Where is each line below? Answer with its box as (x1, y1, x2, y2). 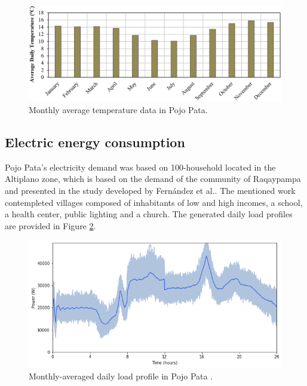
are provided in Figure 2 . (5, 219, 96, 232)
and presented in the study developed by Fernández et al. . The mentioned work (5, 184, 296, 197)
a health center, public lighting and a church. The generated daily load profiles (5, 208, 293, 220)
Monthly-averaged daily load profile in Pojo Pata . (29, 370, 213, 382)
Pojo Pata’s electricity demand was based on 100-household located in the (5, 160, 276, 173)
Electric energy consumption (5, 133, 185, 151)
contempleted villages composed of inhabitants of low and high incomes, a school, (5, 196, 303, 208)
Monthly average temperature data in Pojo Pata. (29, 104, 208, 116)
